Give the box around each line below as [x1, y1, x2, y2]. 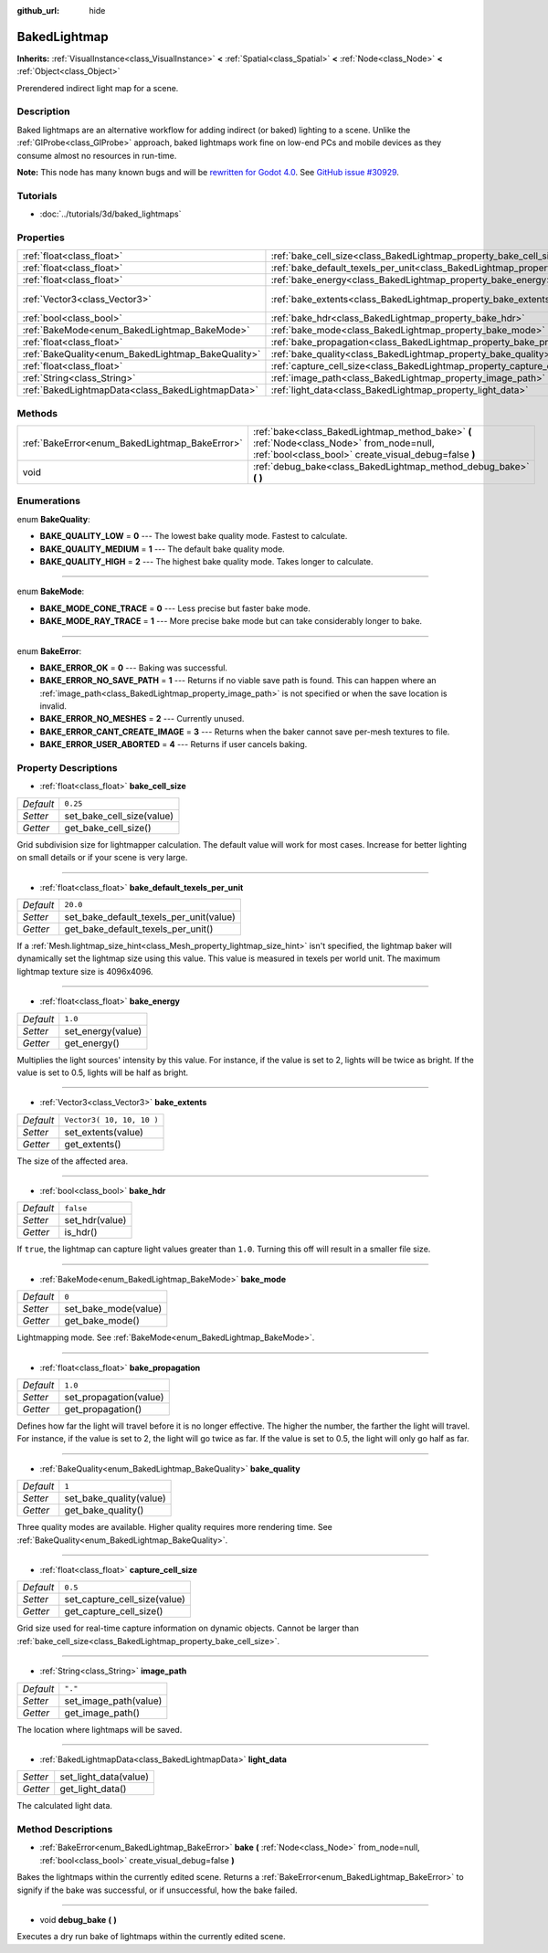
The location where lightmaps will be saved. [16, 1724, 183, 1735]
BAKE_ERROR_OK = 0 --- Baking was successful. [39, 662, 228, 673]
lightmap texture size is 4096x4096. [16, 966, 153, 976]
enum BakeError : [16, 645, 82, 657]
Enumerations [16, 494, 81, 507]
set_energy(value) [64, 1024, 142, 1037]
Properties [16, 231, 66, 244]
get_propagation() [64, 1403, 142, 1416]
